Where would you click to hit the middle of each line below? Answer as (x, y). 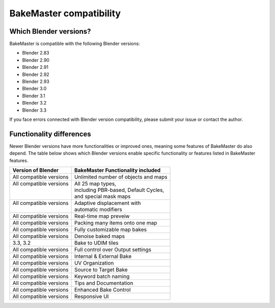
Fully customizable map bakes (111, 229)
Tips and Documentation (104, 283)
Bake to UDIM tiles (96, 243)
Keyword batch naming (102, 276)
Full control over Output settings (113, 250)
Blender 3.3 (34, 110)
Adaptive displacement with (107, 203)
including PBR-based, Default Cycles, (119, 190)
